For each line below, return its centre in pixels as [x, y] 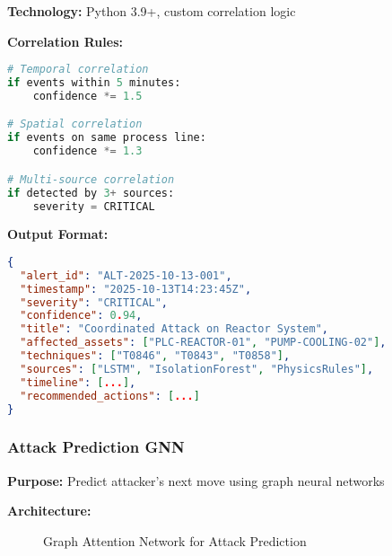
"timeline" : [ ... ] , [78, 382]
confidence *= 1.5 [87, 96]
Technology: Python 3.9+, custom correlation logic [152, 11]
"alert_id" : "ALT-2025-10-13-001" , [126, 275]
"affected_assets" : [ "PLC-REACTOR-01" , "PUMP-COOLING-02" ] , [203, 343]
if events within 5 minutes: [94, 83]
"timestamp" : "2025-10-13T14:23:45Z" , [136, 289]
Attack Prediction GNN [96, 447]
